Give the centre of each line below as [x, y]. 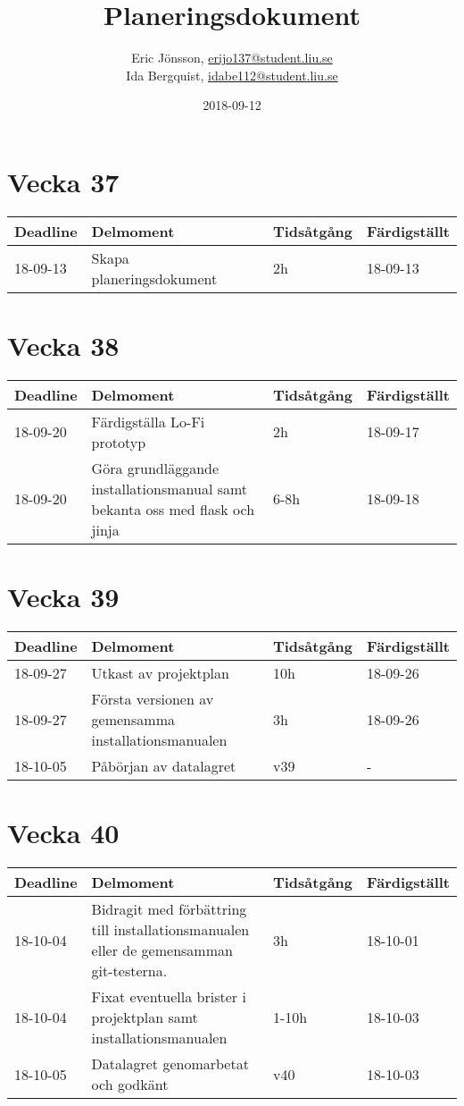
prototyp [119, 442]
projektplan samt [145, 1017]
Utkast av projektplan [160, 673]
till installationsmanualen [170, 930]
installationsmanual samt [170, 488]
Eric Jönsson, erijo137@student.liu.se [232, 58]
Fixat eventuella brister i [169, 997]
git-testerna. [129, 971]
